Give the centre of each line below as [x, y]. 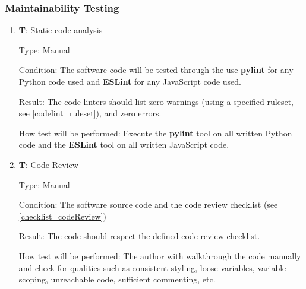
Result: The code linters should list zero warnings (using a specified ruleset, [156, 101]
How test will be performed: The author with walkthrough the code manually [160, 255]
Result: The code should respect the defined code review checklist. [139, 236]
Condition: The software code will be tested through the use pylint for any [156, 70]
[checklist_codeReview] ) [63, 216]
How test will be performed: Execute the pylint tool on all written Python [155, 133]
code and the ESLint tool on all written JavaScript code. [124, 144]
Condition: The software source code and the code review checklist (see [148, 204]
